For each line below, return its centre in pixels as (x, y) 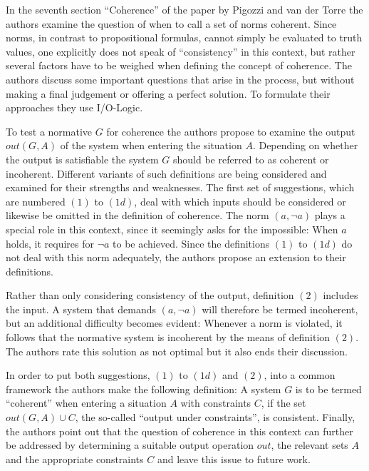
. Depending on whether (305, 145)
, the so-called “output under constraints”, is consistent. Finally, (215, 417)
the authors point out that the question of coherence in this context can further (180, 431)
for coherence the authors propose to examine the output (231, 131)
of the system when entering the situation (151, 145)
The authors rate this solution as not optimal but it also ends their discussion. (177, 351)
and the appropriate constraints (75, 459)
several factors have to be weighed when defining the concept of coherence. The (179, 65)
